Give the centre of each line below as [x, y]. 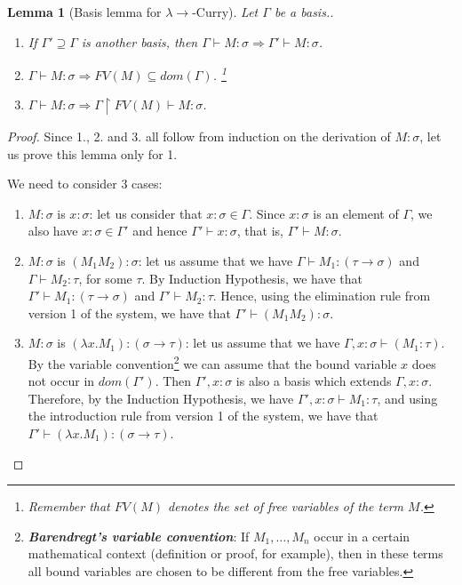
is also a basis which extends [314, 381]
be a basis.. [304, 12]
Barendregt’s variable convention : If [139, 536]
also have [53, 231]
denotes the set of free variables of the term [286, 506]
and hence [160, 231]
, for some [105, 278]
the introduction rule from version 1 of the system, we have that [203, 416]
